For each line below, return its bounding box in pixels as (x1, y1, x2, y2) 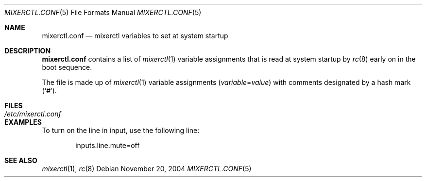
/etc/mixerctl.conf (4, 110, 61, 118)
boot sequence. (42, 63, 92, 71)
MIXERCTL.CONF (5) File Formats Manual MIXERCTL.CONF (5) (4, 8, 202, 16)
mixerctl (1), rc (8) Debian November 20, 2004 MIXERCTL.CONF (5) (42, 165, 252, 173)
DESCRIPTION (4, 47, 51, 55)
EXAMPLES (4, 118, 42, 126)
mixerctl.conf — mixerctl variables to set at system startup (42, 32, 228, 40)
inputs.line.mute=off (75, 141, 140, 149)
